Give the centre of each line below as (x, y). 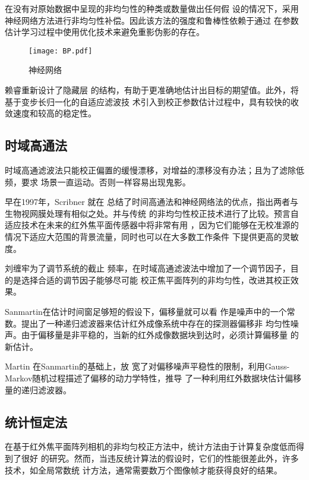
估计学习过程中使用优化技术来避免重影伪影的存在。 (105, 32)
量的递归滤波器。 (38, 389)
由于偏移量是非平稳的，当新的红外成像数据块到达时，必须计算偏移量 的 (160, 335)
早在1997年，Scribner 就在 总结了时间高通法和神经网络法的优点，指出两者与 (152, 202)
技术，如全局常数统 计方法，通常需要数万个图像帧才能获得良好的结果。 (144, 470)
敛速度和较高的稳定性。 (51, 113)
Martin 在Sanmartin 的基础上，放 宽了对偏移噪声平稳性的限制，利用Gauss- (147, 366)
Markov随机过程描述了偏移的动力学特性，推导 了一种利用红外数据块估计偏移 (153, 378)
